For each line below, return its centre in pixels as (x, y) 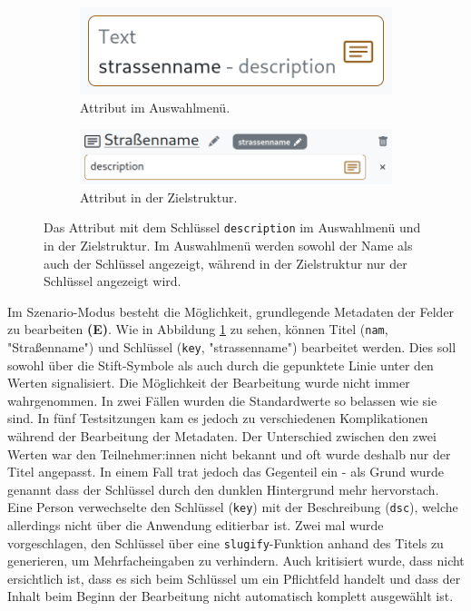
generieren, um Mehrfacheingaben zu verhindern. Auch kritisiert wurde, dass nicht (236, 561)
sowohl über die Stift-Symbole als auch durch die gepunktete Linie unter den (221, 365)
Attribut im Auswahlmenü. (155, 107)
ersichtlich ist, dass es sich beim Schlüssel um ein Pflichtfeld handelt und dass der (234, 578)
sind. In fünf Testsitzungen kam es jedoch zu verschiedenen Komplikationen (218, 418)
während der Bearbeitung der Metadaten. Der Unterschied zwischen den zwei (222, 436)
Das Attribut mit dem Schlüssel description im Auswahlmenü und (232, 227)
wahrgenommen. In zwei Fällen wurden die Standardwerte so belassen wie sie (222, 400)
